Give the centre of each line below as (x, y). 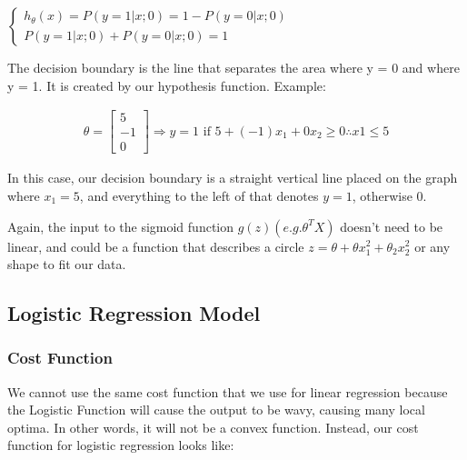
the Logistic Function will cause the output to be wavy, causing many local (216, 410)
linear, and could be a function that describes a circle (156, 246)
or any (432, 246)
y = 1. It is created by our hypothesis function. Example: (167, 85)
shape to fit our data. (67, 264)
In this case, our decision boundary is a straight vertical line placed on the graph (233, 178)
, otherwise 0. (389, 195)
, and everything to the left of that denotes (199, 195)
